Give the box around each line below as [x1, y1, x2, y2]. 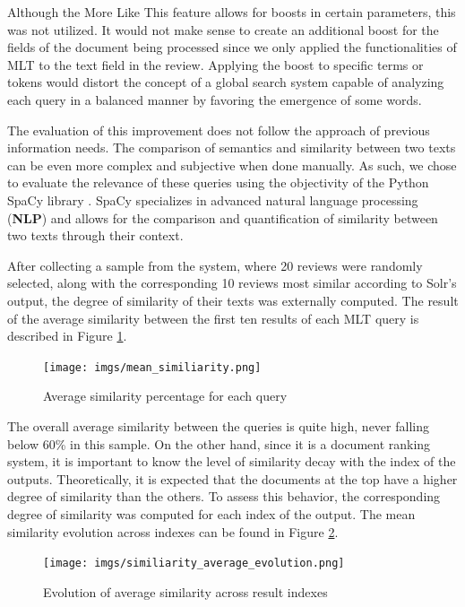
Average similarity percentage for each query [43, 386, 288, 405]
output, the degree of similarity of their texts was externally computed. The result [7, 290, 459, 309]
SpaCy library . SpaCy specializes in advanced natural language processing [7, 190, 418, 209]
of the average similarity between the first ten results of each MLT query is [7, 308, 419, 327]
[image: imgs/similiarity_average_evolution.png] [43, 557, 345, 570]
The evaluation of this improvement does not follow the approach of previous [7, 120, 430, 139]
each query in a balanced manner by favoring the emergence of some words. [7, 90, 422, 108]
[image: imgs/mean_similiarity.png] [43, 360, 262, 374]
